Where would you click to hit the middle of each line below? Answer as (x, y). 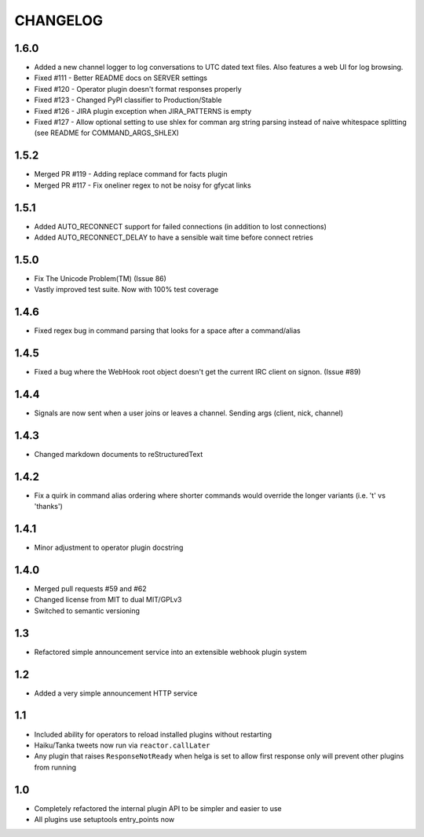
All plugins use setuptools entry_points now (104, 819)
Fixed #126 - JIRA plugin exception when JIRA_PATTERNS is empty (143, 111)
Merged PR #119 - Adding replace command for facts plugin (131, 174)
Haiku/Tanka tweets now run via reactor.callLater (122, 745)
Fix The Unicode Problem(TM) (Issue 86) (100, 278)
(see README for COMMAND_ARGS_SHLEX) (107, 133)
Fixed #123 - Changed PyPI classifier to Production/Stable (128, 100)
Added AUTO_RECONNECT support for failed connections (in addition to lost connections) (181, 226)
